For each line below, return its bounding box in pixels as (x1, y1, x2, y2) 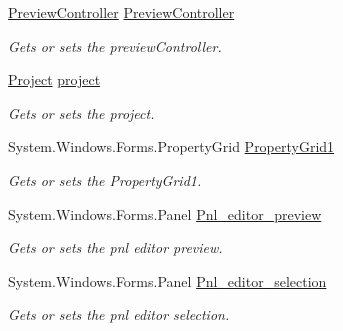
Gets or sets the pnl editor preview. (8, 237, 223, 258)
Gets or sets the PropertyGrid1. (8, 169, 202, 190)
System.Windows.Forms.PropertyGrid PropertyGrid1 (8, 136, 335, 157)
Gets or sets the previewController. (8, 35, 222, 56)
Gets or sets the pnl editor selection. (8, 304, 230, 325)
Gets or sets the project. (8, 102, 155, 123)
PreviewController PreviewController (8, 2, 235, 22)
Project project (8, 69, 101, 90)
